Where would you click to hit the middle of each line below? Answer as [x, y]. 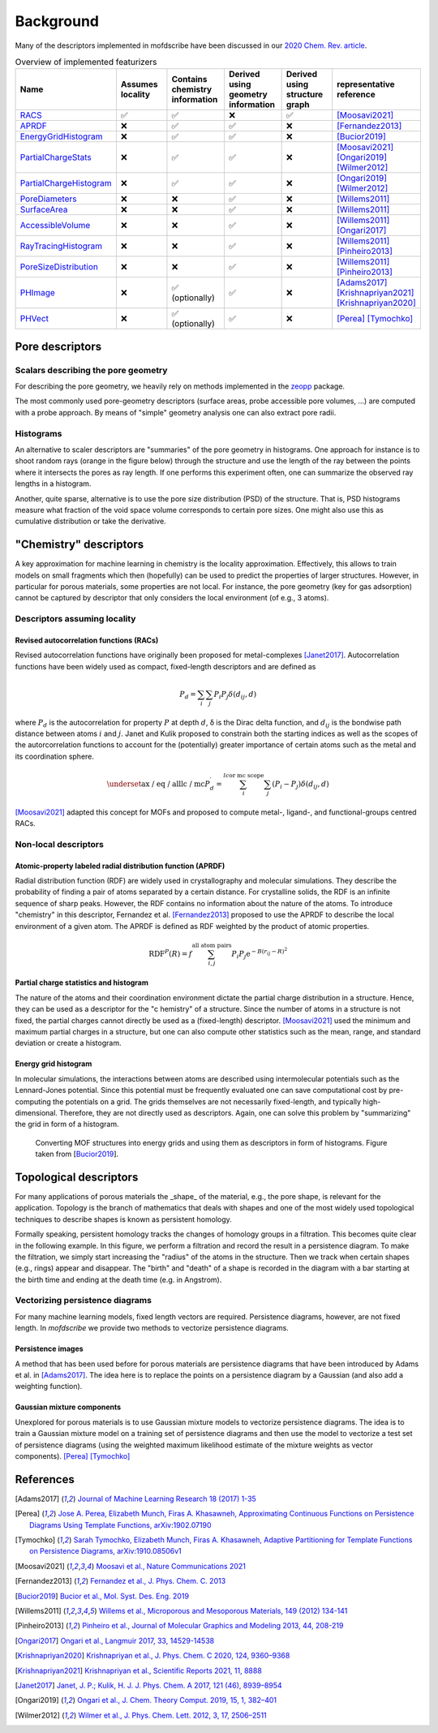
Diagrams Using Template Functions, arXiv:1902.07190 [120, 1524]
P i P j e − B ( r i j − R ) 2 [260, 953]
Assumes [139, 84]
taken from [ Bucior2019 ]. [77, 1154]
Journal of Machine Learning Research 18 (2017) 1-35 [167, 1499]
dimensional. [36, 1112]
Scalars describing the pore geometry [91, 370]
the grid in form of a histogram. [67, 1125]
